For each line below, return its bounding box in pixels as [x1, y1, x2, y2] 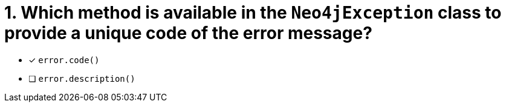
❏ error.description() [28, 73, 135, 84]
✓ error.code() [28, 54, 100, 65]
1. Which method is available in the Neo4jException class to [4, 2, 502, 23]
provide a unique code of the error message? [4, 23, 372, 43]
